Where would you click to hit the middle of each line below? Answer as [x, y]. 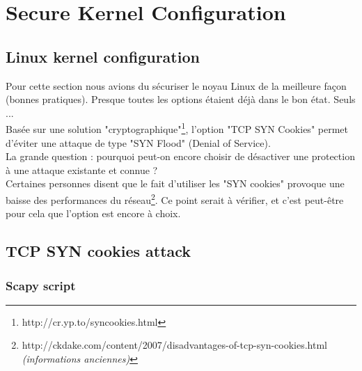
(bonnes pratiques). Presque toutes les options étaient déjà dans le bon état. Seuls [181, 99]
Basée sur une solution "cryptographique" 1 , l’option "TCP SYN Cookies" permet [177, 128]
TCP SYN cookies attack [99, 251]
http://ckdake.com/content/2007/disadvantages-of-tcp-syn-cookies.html [174, 345]
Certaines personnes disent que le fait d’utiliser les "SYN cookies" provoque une [175, 183]
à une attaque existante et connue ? [82, 169]
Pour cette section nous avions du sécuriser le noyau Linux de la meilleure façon [176, 85]
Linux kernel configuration [103, 56]
